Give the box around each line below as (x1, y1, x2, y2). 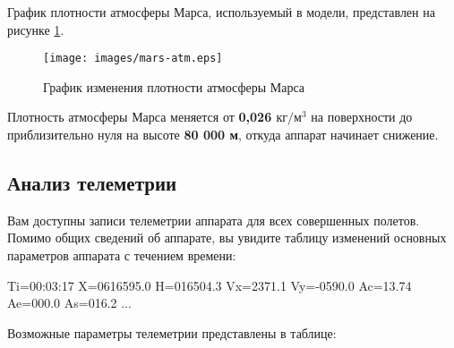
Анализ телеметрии (7, 169, 177, 197)
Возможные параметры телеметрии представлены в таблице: (7, 323, 337, 342)
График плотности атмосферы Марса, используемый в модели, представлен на (7, 3, 435, 21)
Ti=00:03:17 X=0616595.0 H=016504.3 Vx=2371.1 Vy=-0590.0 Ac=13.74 (7, 276, 412, 294)
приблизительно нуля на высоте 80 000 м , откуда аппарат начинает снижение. (7, 125, 439, 144)
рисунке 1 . (7, 20, 64, 38)
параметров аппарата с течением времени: (7, 246, 236, 265)
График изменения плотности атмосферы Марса (43, 77, 305, 96)
